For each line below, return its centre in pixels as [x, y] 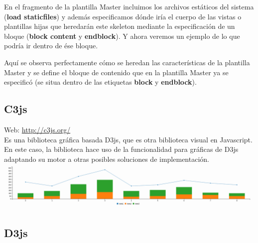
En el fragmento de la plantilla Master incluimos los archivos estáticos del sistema [129, 6]
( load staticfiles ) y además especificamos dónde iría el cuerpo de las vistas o [123, 16]
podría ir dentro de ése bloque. [51, 46]
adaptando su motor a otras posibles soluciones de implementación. [107, 159]
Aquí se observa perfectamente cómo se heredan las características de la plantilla [127, 62]
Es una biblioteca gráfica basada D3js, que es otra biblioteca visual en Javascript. [128, 139]
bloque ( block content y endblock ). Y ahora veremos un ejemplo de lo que [122, 36]
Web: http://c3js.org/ [37, 129]
